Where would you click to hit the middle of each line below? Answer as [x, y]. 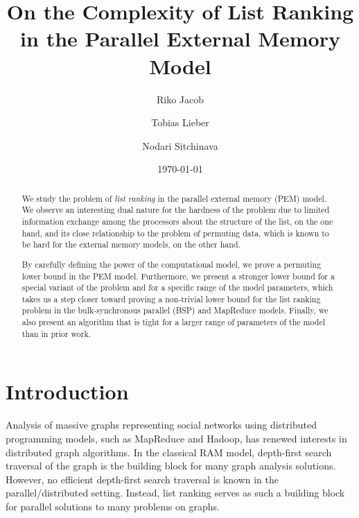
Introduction [67, 391]
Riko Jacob [180, 99]
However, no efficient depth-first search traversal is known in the [142, 479]
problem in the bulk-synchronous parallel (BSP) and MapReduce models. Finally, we [175, 310]
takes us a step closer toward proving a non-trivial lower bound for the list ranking [171, 299]
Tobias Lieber [180, 122]
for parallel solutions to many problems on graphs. [113, 506]
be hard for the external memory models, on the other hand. [131, 244]
